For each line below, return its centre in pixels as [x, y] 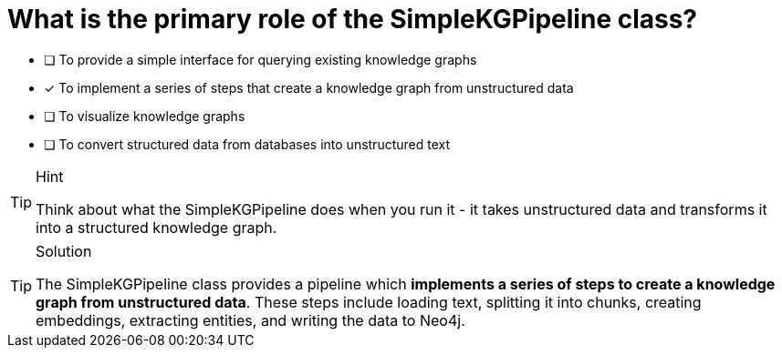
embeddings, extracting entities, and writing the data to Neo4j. [250, 320]
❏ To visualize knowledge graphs [145, 116]
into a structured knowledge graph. [156, 227]
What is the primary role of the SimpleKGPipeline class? [353, 19]
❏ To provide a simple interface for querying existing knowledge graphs [261, 59]
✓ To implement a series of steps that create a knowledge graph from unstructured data [309, 87]
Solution [64, 251]
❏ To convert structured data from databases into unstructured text [247, 144]
